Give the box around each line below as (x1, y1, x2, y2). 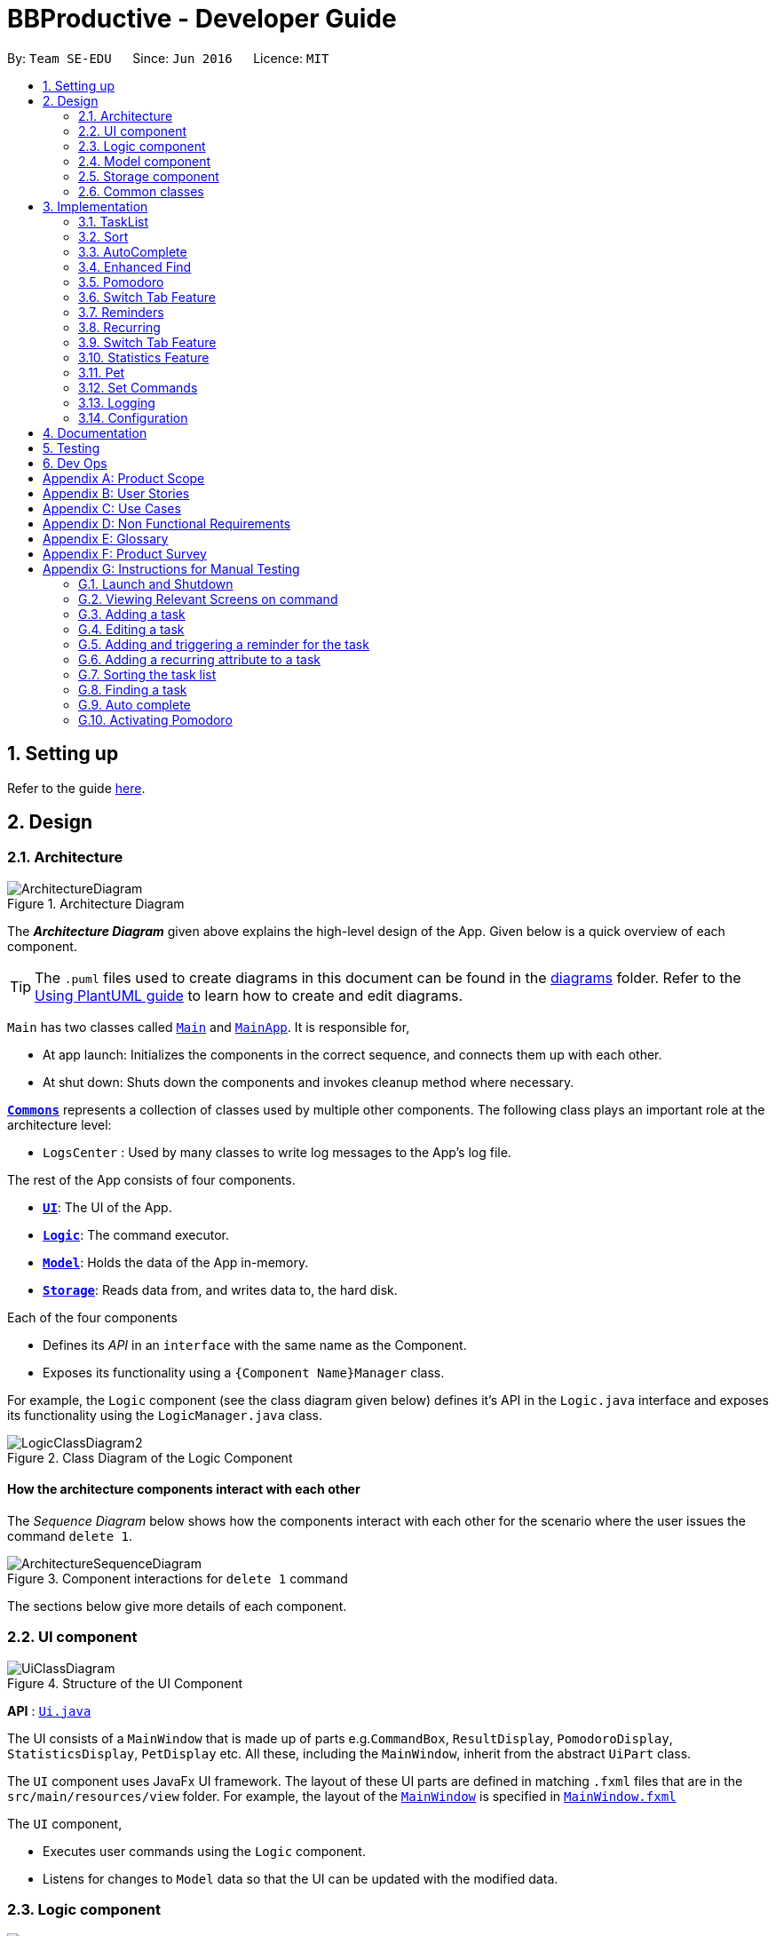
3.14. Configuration (78, 409, 188, 425)
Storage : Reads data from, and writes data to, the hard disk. (43, 1281, 398, 1297)
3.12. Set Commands (78, 379, 198, 395)
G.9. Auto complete (78, 696, 191, 712)
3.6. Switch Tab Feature (78, 289, 216, 305)
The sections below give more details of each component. (7, 1599, 347, 1615)
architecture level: (7, 1116, 112, 1132)
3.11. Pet (78, 364, 125, 380)
